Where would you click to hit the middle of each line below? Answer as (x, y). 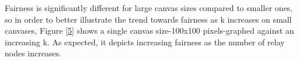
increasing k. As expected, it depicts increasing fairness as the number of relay (145, 42)
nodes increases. (33, 53)
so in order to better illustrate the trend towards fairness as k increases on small (148, 19)
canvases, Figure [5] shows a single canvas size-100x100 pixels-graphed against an (149, 31)
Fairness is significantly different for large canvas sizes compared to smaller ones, (149, 8)
